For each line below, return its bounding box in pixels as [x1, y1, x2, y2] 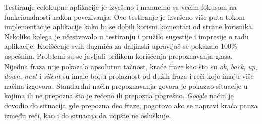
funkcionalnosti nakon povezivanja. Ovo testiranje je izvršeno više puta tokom [4, 11, 245, 22]
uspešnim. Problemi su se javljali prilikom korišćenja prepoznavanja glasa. [4, 50, 233, 61]
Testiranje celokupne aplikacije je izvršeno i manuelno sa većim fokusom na [4, 2, 237, 12]
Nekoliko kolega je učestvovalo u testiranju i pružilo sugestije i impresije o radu [4, 31, 249, 41]
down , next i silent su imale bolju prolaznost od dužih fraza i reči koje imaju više [4, 71, 254, 81]
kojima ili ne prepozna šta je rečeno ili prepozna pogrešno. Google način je [4, 90, 234, 101]
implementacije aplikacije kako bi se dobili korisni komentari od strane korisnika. [4, 21, 254, 32]
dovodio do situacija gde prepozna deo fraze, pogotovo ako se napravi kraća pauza [4, 100, 258, 110]
